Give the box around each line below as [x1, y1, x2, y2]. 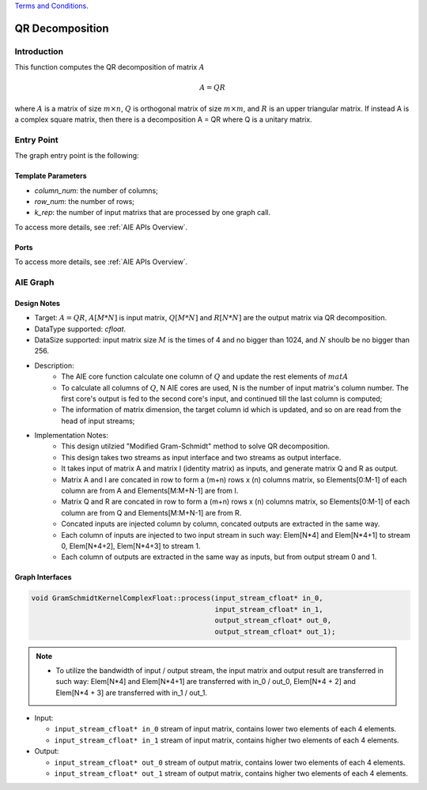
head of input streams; [61, 416, 135, 425]
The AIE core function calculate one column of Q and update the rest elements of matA [61, 372, 349, 381]
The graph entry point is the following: [14, 151, 139, 161]
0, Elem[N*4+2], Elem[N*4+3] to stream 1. [61, 541, 201, 550]
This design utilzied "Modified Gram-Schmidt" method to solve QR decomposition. [61, 441, 330, 451]
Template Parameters [14, 171, 87, 181]
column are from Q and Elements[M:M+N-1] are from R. [61, 508, 242, 517]
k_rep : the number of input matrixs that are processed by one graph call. [34, 208, 270, 217]
